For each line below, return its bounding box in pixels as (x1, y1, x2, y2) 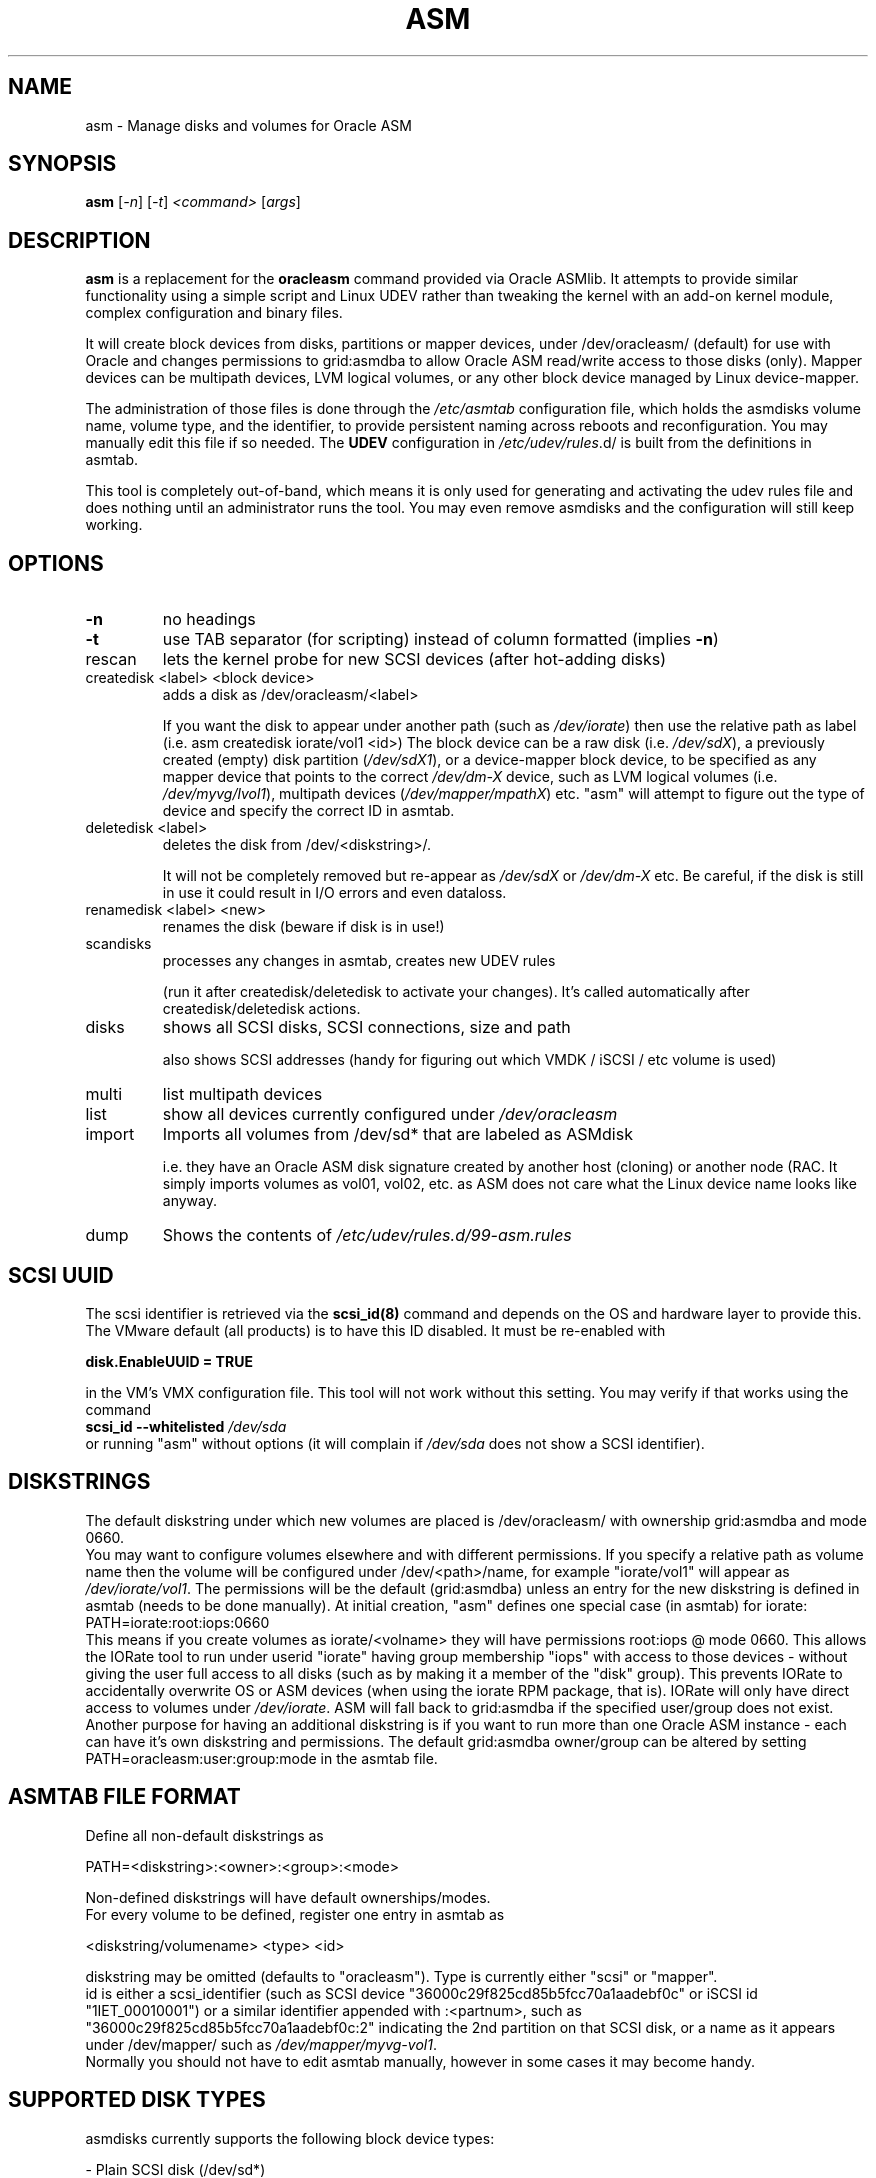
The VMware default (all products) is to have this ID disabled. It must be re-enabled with (85, 1321, 666, 1339)
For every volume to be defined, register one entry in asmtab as (85, 1905, 505, 1923)
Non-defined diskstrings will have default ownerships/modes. (85, 1888, 491, 1906)
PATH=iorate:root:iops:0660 (85, 1613, 270, 1631)
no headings (162, 609, 256, 630)
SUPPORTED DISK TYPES (8, 2087, 266, 2113)
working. (85, 516, 143, 534)
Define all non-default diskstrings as (85, 1826, 324, 1844)
